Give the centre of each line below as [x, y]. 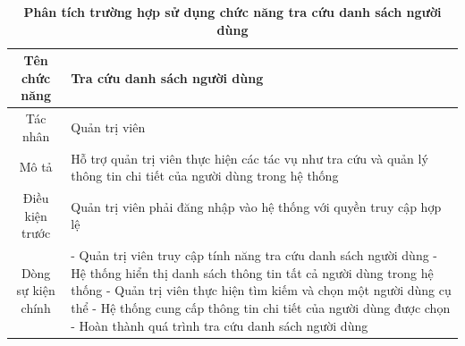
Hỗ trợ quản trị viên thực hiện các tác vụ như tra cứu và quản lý [249, 158]
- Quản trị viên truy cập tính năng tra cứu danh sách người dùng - [254, 255]
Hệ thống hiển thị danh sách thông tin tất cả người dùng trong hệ [252, 272]
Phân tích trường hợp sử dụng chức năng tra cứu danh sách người [232, 12]
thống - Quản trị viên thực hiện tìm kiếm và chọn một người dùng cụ [261, 290]
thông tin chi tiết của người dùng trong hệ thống [205, 176]
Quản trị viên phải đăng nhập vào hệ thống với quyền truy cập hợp [256, 206]
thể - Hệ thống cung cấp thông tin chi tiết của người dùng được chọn [261, 307]
